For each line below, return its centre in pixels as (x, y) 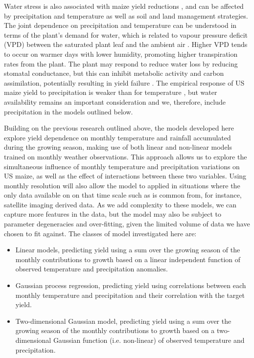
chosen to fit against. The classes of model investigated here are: (100, 233)
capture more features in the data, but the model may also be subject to (113, 214)
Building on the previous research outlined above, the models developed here (119, 128)
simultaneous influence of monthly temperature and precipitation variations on (122, 166)
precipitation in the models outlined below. (69, 111)
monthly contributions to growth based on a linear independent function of (128, 259)
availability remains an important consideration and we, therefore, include (115, 101)
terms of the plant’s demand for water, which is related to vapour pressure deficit (126, 34)
